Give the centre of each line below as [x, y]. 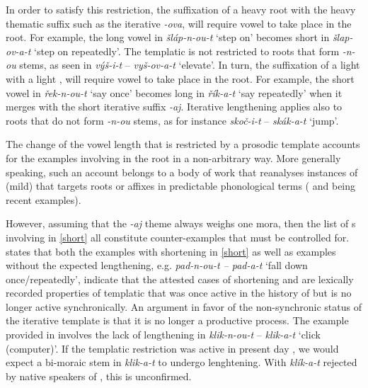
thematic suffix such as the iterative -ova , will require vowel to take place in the [179, 23]
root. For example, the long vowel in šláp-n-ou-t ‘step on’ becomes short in [168, 37]
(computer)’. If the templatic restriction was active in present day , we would [172, 348]
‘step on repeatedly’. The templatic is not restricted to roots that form [187, 51]
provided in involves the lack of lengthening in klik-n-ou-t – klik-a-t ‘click [163, 335]
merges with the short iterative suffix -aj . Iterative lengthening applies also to [174, 107]
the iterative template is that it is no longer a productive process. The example [177, 320]
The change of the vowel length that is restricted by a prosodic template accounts [183, 144]
